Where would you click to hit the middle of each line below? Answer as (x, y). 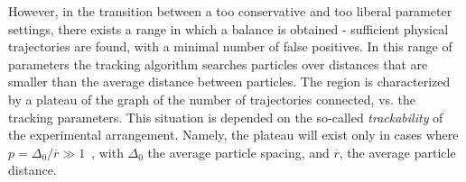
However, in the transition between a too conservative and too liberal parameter (230, 11)
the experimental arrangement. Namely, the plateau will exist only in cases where (233, 135)
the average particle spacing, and (238, 152)
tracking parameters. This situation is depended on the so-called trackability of (226, 117)
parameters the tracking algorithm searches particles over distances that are (218, 64)
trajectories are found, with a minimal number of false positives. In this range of (230, 46)
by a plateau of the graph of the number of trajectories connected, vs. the (212, 99)
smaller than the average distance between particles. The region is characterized (229, 82)
